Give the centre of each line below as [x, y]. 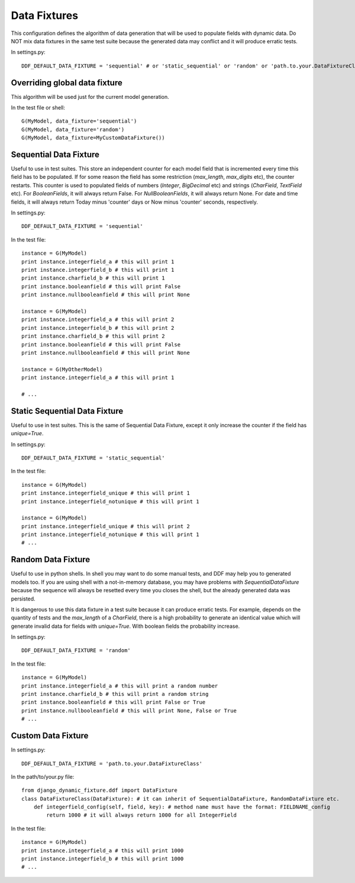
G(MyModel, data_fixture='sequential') [79, 121]
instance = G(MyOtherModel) [62, 369]
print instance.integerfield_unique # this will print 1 [106, 493]
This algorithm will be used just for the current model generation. [90, 97]
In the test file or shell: [38, 108]
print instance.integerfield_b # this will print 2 [98, 328]
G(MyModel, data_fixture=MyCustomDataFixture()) [93, 138]
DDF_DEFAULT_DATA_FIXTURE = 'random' [76, 651]
